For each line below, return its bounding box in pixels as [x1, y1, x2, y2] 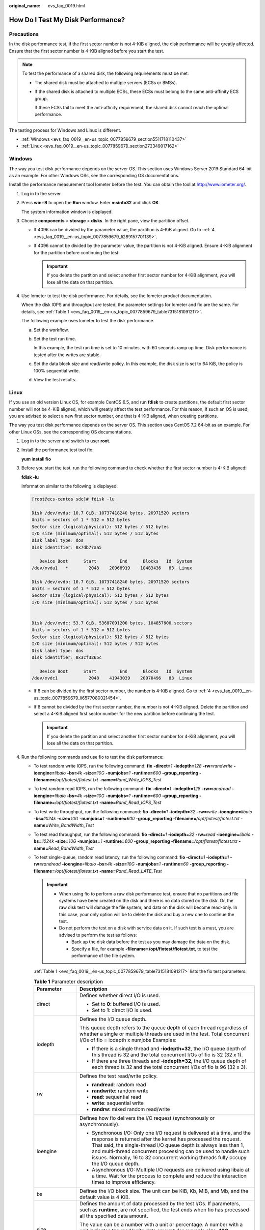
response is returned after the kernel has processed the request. [91, 1136, 241, 1142]
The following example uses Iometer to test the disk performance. [21, 318, 155, 324]
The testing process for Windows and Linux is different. [9, 127, 121, 133]
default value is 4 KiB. [79, 1194, 130, 1200]
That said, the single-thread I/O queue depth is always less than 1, [91, 1142, 244, 1149]
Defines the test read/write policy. [79, 1073, 158, 1079]
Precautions [9, 31, 39, 37]
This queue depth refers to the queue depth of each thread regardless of [79, 1024, 248, 1031]
